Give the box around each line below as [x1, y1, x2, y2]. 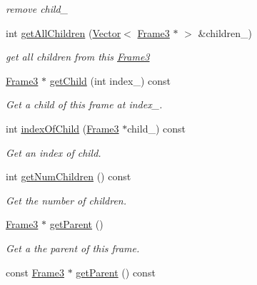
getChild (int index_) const [49, 73, 171, 88]
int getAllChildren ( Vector [6, 25, 121, 40]
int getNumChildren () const [6, 169, 131, 184]
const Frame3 [6, 264, 64, 279]
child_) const [127, 120, 186, 135]
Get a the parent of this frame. [6, 240, 140, 255]
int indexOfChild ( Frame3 [6, 120, 119, 135]
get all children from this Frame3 [6, 49, 150, 64]
